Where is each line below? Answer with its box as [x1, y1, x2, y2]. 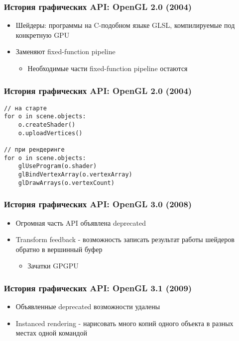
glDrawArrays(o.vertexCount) [18, 179, 115, 186]
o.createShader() [18, 121, 76, 129]
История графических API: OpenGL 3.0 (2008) [4, 198, 192, 210]
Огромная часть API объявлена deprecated [15, 217, 146, 228]
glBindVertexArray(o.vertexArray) [18, 171, 132, 178]
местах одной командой [15, 328, 87, 338]
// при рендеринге [4, 146, 65, 154]
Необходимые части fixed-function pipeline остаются [27, 63, 188, 73]
